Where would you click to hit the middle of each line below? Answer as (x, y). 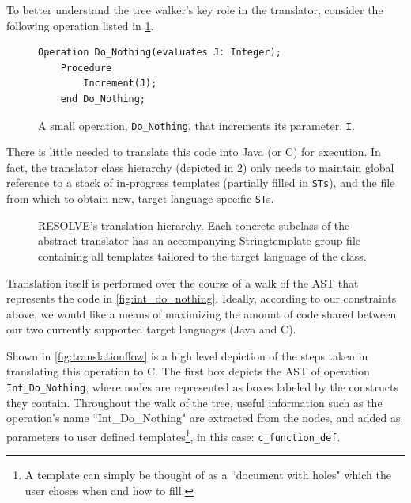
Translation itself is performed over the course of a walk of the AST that (183, 282)
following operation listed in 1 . (80, 25)
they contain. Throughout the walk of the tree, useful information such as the (194, 402)
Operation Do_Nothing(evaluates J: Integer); (160, 53)
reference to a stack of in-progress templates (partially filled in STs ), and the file (201, 183)
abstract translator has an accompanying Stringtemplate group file (200, 240)
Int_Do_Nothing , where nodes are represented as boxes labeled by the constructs (202, 387)
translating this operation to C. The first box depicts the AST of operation (188, 371)
